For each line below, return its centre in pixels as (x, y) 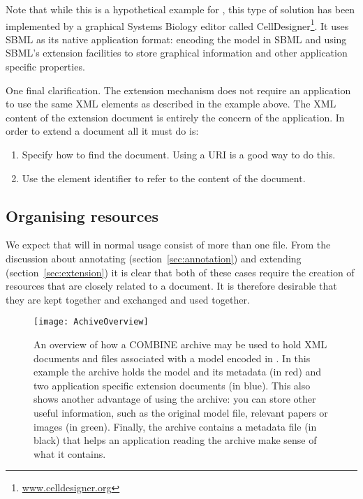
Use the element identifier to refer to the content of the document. (164, 178)
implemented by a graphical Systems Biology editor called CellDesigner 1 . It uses (177, 24)
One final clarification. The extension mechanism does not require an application (178, 90)
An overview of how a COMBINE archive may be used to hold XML (180, 344)
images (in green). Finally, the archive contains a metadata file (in (175, 426)
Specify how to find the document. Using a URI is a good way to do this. (179, 154)
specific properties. (45, 67)
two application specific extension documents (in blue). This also (172, 385)
